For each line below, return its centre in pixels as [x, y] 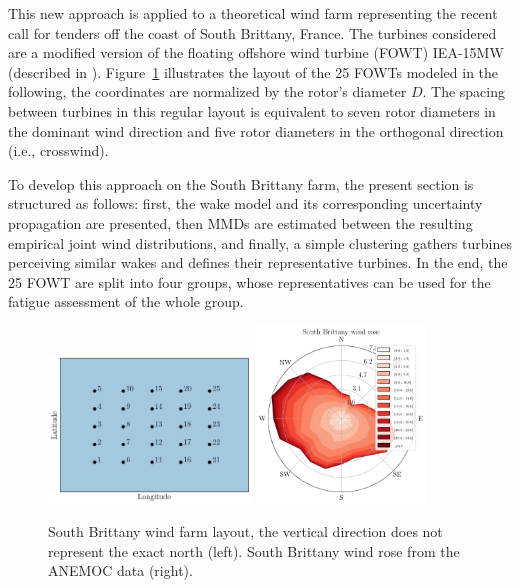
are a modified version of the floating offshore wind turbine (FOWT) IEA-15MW [256, 52]
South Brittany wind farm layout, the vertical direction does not [245, 531]
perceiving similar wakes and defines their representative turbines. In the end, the [258, 262]
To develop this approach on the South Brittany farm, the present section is [241, 183]
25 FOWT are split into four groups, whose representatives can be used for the [249, 281]
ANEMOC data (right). [120, 570]
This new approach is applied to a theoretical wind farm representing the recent [253, 13]
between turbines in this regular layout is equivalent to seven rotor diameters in [252, 110]
